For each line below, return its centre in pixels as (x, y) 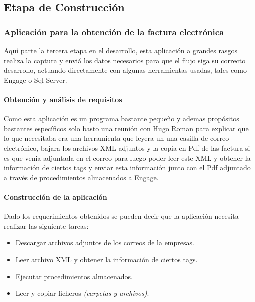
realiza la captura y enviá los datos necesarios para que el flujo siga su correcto (125, 60)
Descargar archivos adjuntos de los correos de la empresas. (105, 243)
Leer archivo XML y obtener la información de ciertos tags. (107, 259)
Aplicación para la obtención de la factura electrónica (114, 32)
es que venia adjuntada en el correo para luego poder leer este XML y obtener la (127, 158)
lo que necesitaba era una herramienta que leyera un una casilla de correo (117, 138)
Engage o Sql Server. (36, 80)
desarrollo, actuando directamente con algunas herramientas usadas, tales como (125, 70)
